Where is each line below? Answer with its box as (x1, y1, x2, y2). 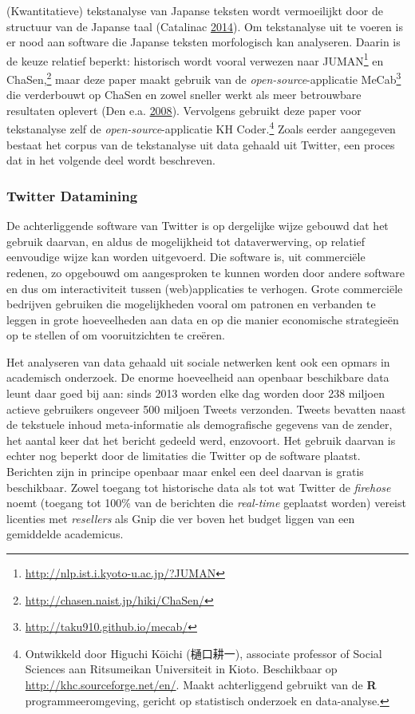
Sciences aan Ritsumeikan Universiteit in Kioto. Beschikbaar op (25, 660, 338, 677)
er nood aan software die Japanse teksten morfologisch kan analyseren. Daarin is (6, 34, 401, 50)
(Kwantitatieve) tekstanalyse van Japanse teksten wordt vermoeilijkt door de (6, 2, 383, 18)
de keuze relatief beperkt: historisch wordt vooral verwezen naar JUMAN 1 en (6, 50, 384, 69)
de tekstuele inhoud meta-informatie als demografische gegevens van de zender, (6, 416, 393, 433)
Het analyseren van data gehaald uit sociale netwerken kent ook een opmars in (6, 353, 390, 370)
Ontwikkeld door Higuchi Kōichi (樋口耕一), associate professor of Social (25, 645, 382, 661)
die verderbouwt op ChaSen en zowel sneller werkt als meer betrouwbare (6, 86, 362, 103)
